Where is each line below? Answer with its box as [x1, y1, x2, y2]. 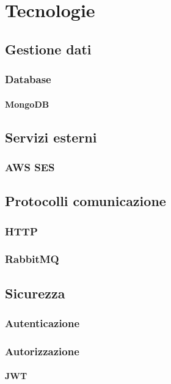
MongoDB [5, 97, 49, 110]
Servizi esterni [5, 127, 97, 146]
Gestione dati [5, 39, 92, 58]
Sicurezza [5, 283, 65, 302]
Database [5, 72, 51, 87]
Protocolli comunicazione [5, 191, 166, 210]
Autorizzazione [5, 343, 79, 358]
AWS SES [5, 159, 55, 174]
